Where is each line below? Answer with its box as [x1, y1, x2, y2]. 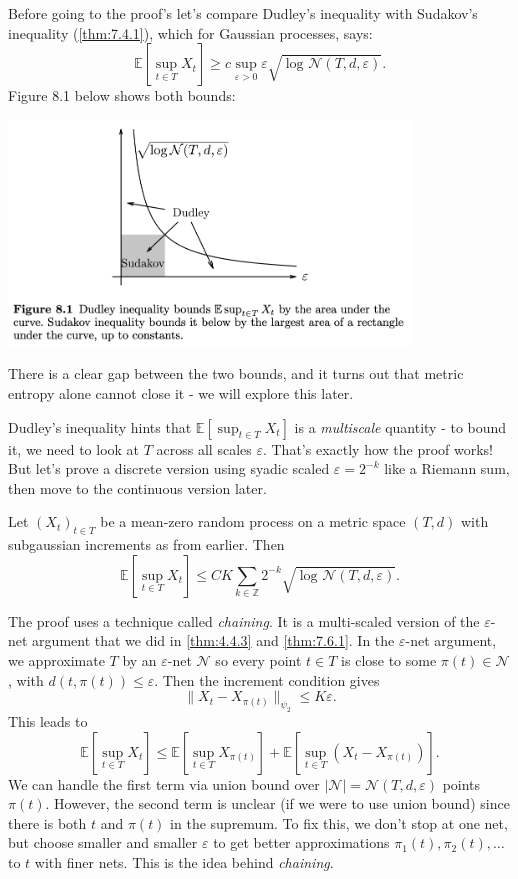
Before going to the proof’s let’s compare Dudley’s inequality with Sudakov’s [8, 3, 478, 23]
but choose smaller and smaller [8, 832, 198, 853]
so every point [215, 650, 302, 670]
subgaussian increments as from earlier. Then [8, 534, 285, 555]
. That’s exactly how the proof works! [262, 438, 494, 459]
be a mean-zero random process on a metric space [100, 511, 406, 532]
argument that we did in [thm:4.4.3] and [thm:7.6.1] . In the [32, 630, 395, 651]
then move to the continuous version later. [8, 477, 267, 498]
